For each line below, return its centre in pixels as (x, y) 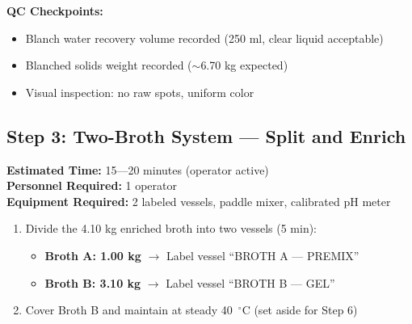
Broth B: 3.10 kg (93, 282)
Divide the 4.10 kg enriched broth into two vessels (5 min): (171, 228)
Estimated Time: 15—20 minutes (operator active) (138, 169)
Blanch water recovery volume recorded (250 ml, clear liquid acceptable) (204, 38)
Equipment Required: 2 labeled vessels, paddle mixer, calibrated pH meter (199, 201)
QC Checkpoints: (55, 11)
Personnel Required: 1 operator (92, 185)
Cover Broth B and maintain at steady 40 (129, 310)
